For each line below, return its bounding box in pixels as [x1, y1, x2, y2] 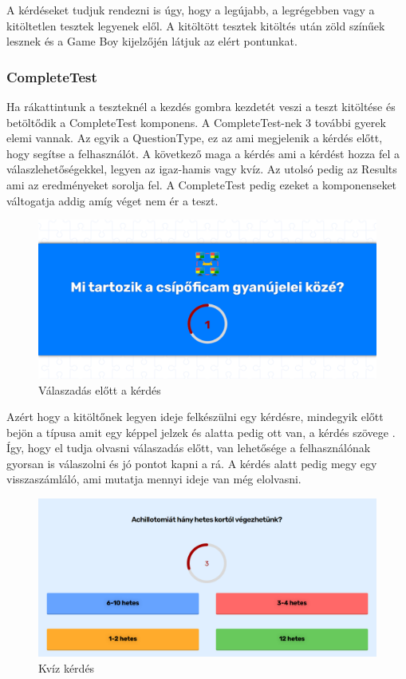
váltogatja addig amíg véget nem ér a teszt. [6, 192, 219, 208]
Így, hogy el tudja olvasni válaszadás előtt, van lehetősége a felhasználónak [6, 439, 371, 456]
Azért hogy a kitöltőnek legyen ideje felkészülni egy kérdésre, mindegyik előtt [6, 408, 384, 425]
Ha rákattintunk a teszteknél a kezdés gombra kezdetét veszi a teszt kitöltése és [6, 98, 396, 114]
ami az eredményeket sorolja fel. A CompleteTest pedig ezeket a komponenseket [6, 176, 397, 193]
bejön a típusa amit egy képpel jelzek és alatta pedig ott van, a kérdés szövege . [6, 423, 396, 440]
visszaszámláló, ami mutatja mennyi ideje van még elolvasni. [6, 471, 302, 487]
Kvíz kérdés [38, 659, 95, 676]
